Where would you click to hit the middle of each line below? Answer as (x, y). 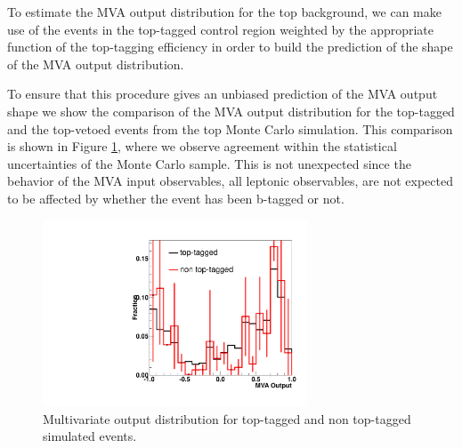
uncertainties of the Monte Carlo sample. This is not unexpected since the (209, 163)
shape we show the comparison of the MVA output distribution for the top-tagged (231, 111)
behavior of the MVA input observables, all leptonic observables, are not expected (230, 181)
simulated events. (90, 436)
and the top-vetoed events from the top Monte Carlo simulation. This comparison (230, 128)
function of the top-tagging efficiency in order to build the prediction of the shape (230, 47)
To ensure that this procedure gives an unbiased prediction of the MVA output (223, 94)
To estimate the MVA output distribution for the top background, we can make (224, 12)
